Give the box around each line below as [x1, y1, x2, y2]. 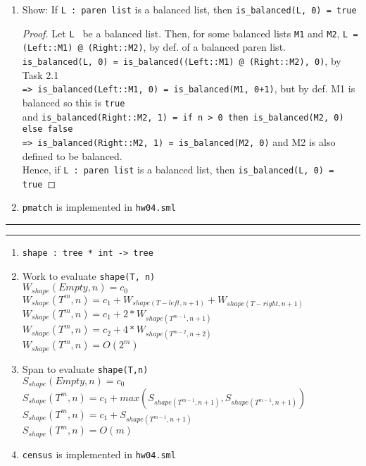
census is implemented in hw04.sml [22, 446, 176, 461]
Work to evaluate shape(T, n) [22, 268, 156, 283]
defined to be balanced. [22, 148, 122, 163]
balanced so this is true [22, 94, 125, 109]
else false [22, 124, 73, 135]
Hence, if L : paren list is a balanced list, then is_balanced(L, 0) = [22, 162, 334, 177]
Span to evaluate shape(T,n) [22, 361, 149, 376]
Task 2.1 [22, 67, 59, 82]
